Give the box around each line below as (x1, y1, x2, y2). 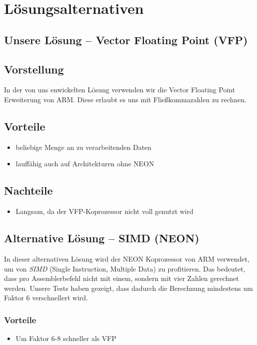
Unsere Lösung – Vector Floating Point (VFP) (4, 32, 248, 47)
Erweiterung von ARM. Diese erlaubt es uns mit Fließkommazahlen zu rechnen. (4, 94, 247, 104)
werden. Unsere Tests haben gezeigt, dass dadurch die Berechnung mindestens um (4, 282, 253, 293)
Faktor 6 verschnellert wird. (4, 292, 88, 303)
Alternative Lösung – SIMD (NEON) (4, 230, 199, 246)
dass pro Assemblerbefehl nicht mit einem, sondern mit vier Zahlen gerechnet (4, 273, 239, 283)
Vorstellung (4, 61, 64, 76)
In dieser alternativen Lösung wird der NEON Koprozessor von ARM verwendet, (4, 253, 250, 264)
